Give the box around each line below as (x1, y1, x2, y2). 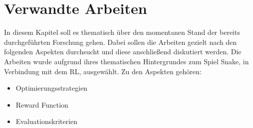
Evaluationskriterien (15, 116, 78, 127)
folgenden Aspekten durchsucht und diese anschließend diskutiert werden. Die (4, 46, 242, 57)
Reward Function (15, 99, 68, 110)
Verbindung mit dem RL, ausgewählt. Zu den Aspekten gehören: (4, 66, 202, 76)
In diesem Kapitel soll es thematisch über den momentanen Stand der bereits (4, 27, 240, 37)
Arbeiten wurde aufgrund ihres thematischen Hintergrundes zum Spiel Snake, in (4, 56, 249, 66)
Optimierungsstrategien (15, 83, 88, 93)
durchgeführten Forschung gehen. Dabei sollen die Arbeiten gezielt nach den (4, 36, 237, 47)
